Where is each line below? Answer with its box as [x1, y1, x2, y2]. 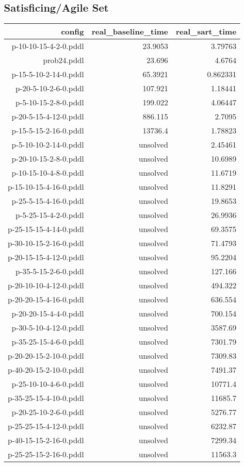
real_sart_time [176, 26, 237, 37]
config [61, 26, 84, 37]
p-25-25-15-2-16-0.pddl [8, 449, 84, 460]
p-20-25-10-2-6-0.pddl [12, 406, 84, 418]
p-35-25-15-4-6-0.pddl [12, 336, 84, 348]
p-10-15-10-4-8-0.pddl [12, 167, 84, 179]
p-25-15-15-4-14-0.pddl [8, 223, 84, 235]
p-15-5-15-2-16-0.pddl [12, 125, 84, 136]
